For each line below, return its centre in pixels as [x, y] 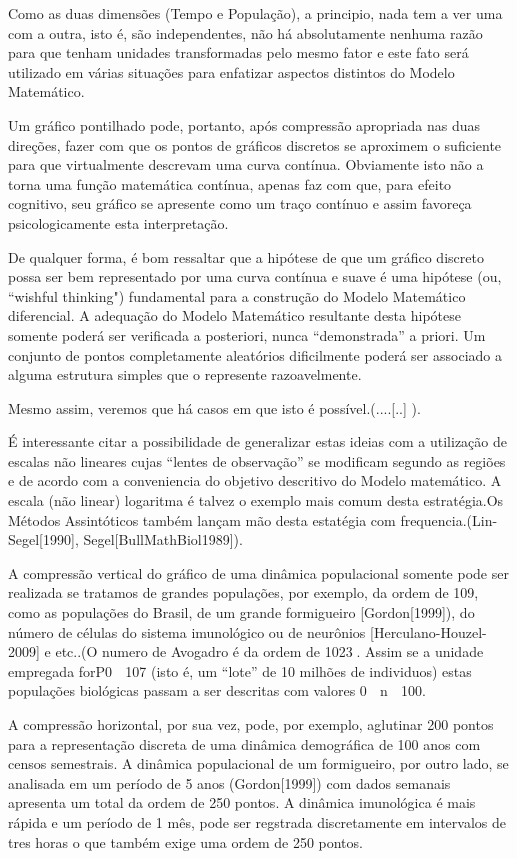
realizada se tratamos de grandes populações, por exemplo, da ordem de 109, [243, 592]
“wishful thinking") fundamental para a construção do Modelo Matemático [237, 295]
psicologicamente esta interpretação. [118, 222]
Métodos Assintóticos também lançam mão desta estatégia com [202, 519]
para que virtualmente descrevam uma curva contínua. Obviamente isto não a [246, 164]
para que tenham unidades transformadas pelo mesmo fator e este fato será [238, 52]
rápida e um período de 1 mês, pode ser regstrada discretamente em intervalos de [257, 821]
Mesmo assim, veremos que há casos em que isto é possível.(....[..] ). [214, 407]
